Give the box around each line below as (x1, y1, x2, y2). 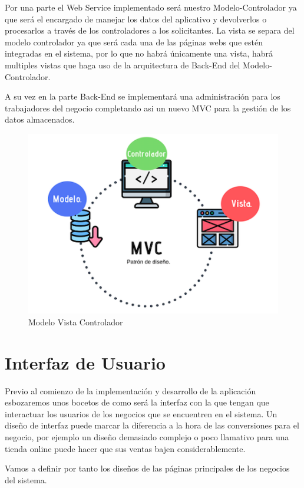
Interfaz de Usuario (5, 350, 166, 374)
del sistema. (5, 473, 47, 486)
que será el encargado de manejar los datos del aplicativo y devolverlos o (5, 12, 267, 25)
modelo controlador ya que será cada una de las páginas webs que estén (5, 35, 263, 48)
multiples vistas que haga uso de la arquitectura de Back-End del (5, 58, 240, 71)
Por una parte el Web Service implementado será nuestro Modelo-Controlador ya (5, 1, 297, 13)
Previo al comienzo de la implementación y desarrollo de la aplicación (5, 384, 256, 397)
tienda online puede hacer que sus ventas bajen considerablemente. (5, 442, 246, 454)
